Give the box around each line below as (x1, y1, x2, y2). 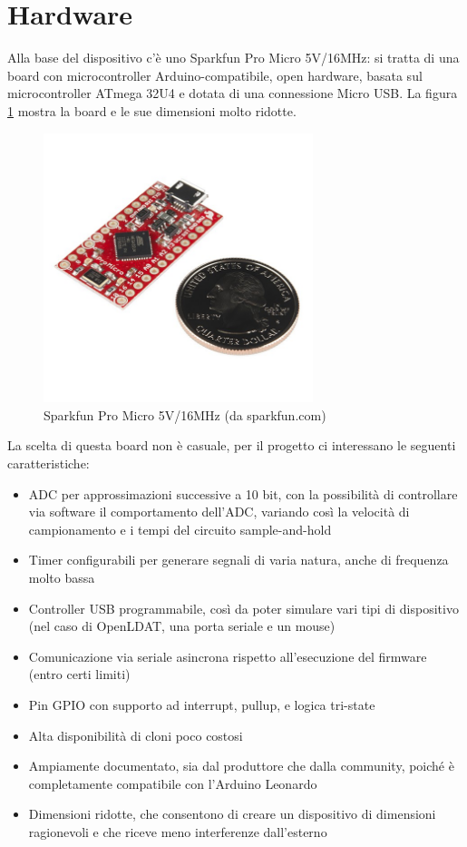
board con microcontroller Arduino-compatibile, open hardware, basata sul (7, 65, 423, 84)
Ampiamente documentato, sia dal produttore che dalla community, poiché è (28, 756, 454, 775)
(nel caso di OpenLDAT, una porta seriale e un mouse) (28, 616, 336, 635)
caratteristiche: (7, 454, 90, 473)
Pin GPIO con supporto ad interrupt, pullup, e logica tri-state (28, 695, 375, 714)
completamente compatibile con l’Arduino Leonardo (28, 773, 317, 793)
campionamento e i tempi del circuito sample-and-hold (28, 519, 332, 538)
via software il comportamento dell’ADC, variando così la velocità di (28, 502, 410, 521)
